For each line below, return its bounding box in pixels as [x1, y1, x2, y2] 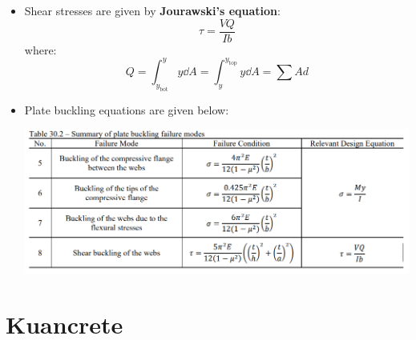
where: [24, 41, 57, 58]
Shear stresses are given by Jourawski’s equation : [24, 2, 281, 18]
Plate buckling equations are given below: [24, 101, 229, 118]
